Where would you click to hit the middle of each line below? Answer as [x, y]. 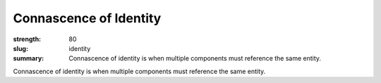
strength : [27, 39]
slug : [20, 48]
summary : [29, 59]
